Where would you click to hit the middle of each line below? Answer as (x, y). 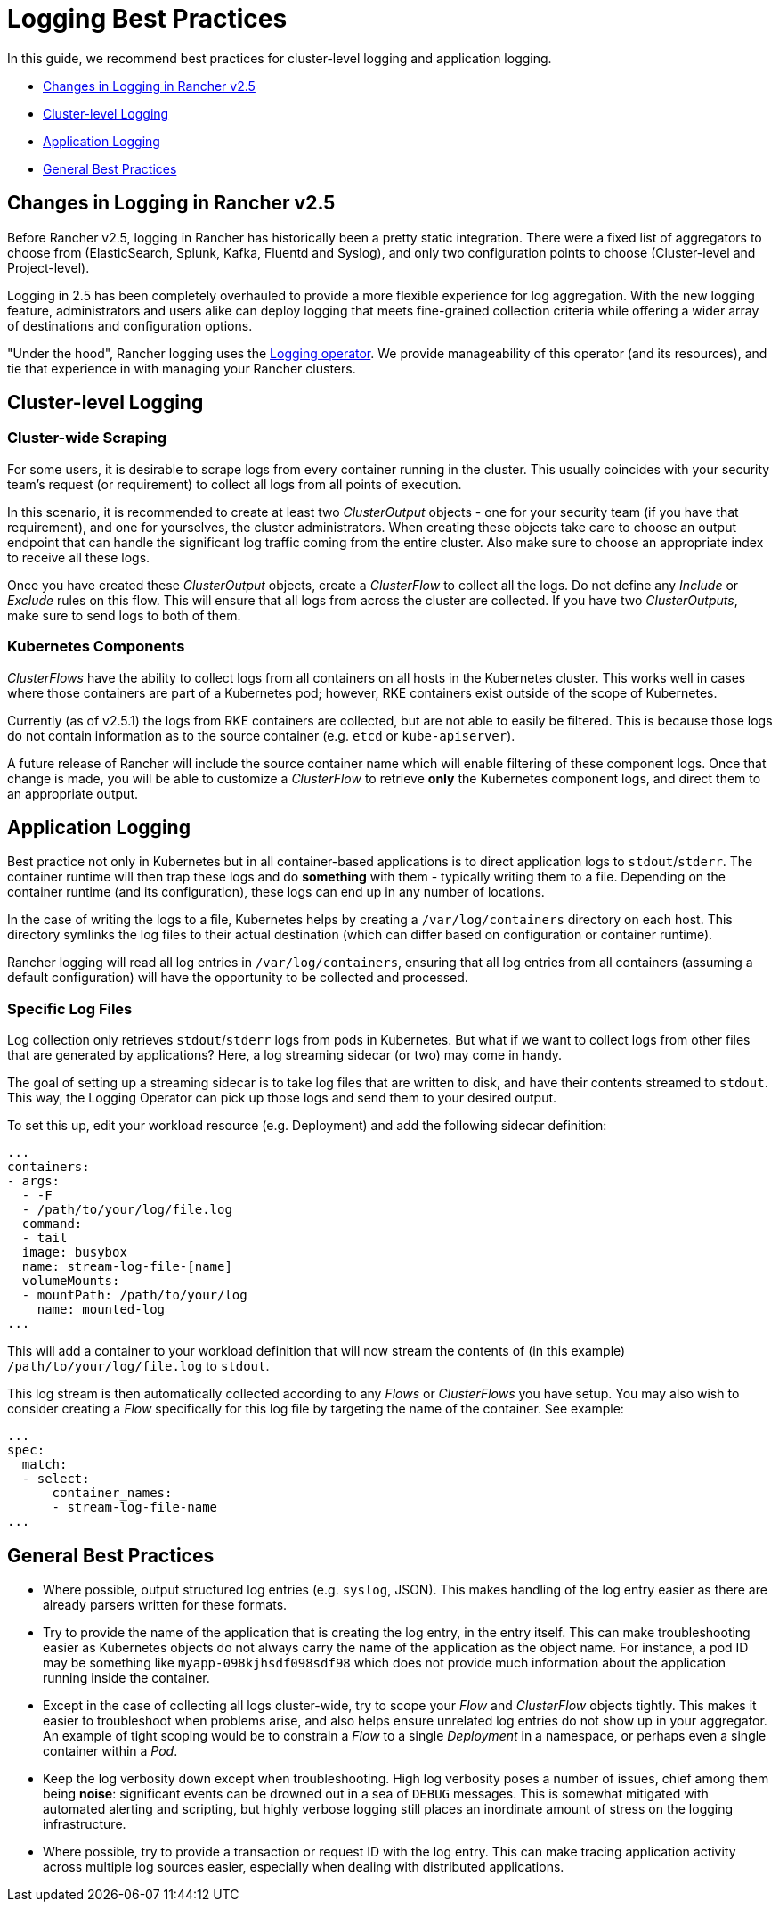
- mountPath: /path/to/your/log (134, 1295)
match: (45, 1465)
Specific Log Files (70, 1008)
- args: (34, 1181)
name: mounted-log (101, 1310)
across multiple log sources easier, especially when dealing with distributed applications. (304, 1867)
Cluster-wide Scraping (87, 438)
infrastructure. (85, 1824)
